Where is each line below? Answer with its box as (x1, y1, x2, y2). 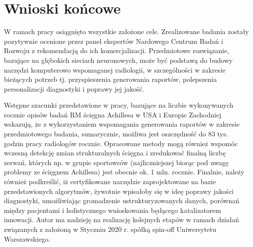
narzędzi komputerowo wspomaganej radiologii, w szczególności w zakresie (4, 64, 226, 75)
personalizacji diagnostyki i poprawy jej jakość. (4, 83, 144, 94)
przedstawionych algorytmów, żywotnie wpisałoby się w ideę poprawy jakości (4, 186, 234, 196)
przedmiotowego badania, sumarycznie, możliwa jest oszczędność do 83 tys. (4, 129, 228, 139)
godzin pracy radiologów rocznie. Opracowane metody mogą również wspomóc (4, 138, 238, 148)
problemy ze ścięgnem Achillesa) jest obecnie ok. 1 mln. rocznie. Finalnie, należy (4, 167, 245, 177)
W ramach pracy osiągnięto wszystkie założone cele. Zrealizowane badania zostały (4, 26, 249, 37)
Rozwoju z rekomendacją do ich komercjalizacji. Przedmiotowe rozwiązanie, (4, 45, 230, 56)
